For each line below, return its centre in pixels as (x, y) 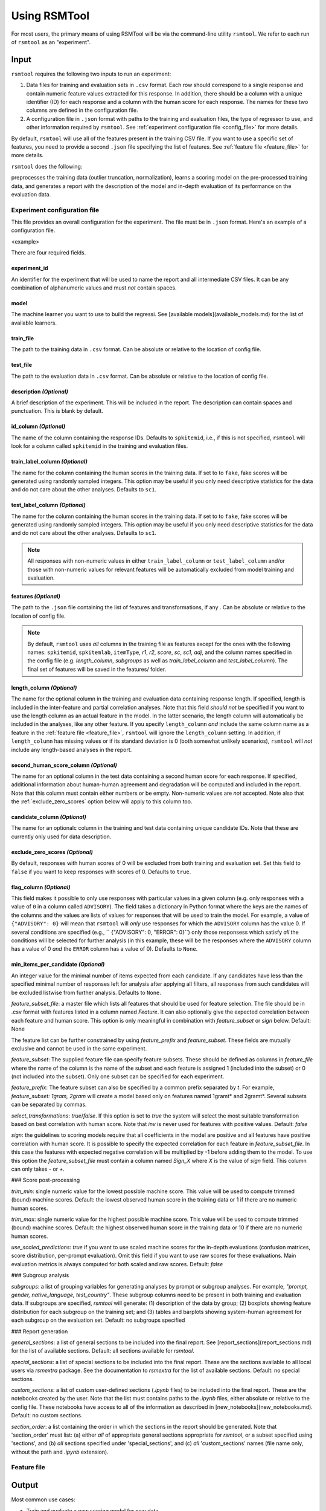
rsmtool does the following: (47, 166)
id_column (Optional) (38, 427)
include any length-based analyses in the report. (72, 749)
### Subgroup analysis (40, 1275)
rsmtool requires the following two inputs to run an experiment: (91, 74)
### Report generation (40, 1331)
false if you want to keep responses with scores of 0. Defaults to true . (101, 872)
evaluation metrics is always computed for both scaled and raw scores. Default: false (117, 1264)
